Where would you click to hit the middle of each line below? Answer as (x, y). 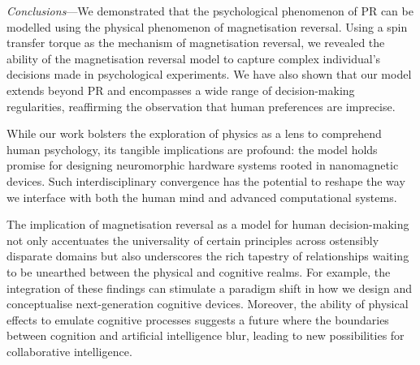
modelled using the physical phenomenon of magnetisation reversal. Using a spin (207, 26)
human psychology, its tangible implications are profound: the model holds (192, 149)
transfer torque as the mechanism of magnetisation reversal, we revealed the (196, 43)
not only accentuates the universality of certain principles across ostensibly (193, 240)
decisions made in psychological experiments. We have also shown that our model (209, 74)
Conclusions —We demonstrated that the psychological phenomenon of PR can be (210, 11)
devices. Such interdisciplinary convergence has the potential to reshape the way (206, 180)
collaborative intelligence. (69, 351)
